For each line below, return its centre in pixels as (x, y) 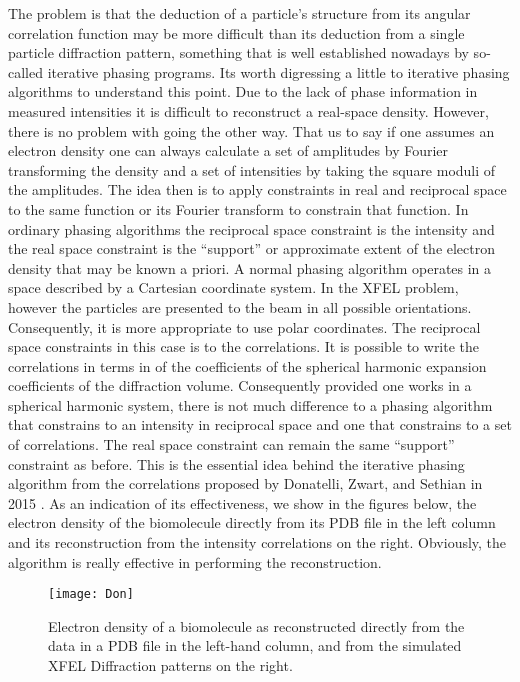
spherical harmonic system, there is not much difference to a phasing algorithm (250, 404)
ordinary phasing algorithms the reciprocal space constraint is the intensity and (251, 228)
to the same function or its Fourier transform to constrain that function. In (238, 208)
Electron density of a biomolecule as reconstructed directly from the (256, 625)
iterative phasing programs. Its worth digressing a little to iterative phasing (278, 71)
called (25, 71)
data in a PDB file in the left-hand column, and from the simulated (255, 645)
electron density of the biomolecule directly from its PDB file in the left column (252, 522)
